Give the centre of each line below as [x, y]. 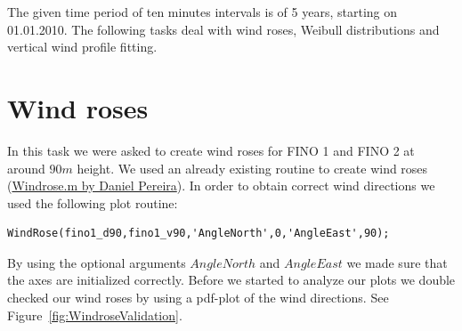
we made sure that [397, 262]
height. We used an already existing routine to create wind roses [252, 168]
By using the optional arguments [97, 262]
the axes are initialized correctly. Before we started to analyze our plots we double [231, 280]
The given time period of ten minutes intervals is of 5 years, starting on [203, 12]
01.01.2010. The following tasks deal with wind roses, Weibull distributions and [223, 29]
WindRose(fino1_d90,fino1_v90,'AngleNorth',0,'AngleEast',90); [199, 234]
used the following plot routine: [93, 202]
